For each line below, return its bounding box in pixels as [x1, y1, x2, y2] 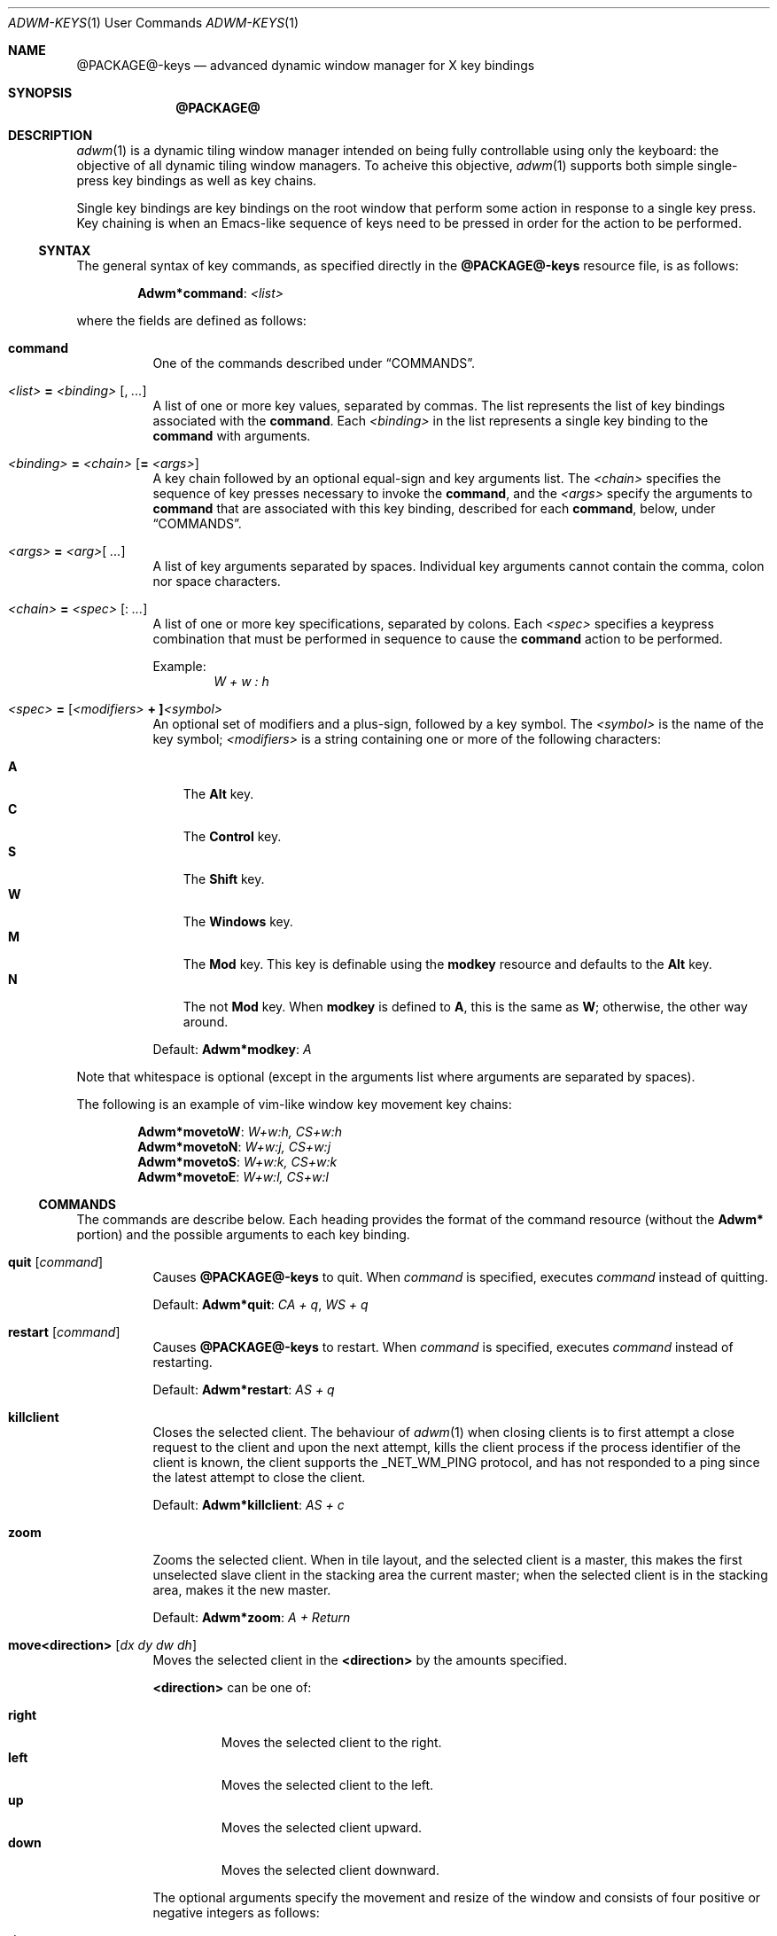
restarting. [152, 1354, 213, 1370]
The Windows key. [183, 914, 293, 929]
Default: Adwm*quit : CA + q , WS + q [152, 1297, 369, 1312]
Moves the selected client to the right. [221, 1735, 442, 1750]
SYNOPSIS [8, 85, 73, 100]
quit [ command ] [8, 1254, 104, 1269]
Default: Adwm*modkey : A [152, 1042, 312, 1057]
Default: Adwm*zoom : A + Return [152, 1610, 351, 1625]
